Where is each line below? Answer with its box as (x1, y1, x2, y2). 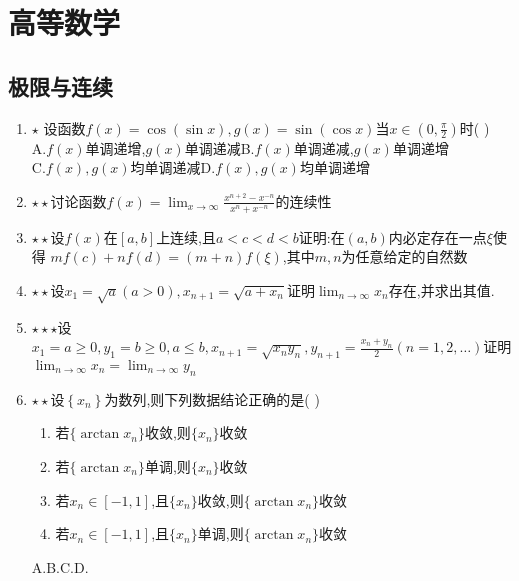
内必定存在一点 (388, 226, 487, 247)
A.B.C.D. (31, 556, 89, 577)
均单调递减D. (130, 157, 216, 178)
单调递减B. (184, 137, 255, 158)
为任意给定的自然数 (341, 246, 468, 267)
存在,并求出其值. (388, 279, 495, 300)
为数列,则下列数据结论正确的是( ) (104, 388, 320, 409)
